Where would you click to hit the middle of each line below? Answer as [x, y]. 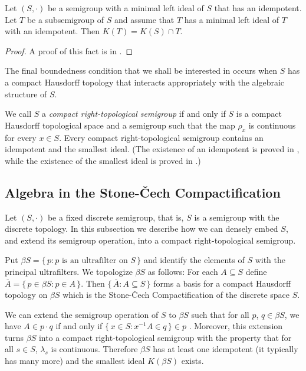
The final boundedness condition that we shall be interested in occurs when [141, 70]
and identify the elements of [194, 260]
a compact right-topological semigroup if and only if [134, 114]
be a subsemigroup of [65, 19]
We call [18, 114]
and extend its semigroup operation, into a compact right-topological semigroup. [150, 240]
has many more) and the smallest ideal [75, 361]
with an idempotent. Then [52, 31]
